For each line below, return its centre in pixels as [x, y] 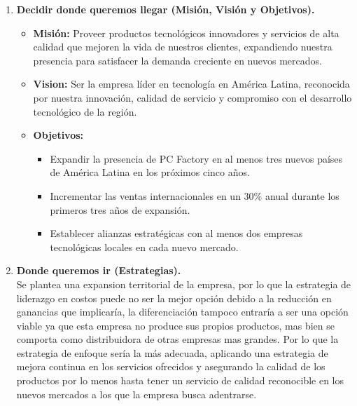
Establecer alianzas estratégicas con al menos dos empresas [176, 233]
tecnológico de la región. [85, 111]
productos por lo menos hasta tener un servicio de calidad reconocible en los [180, 380]
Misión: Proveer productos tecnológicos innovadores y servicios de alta [186, 33]
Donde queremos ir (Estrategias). [99, 270]
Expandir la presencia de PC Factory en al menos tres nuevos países [196, 158]
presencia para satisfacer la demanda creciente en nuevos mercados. [177, 60]
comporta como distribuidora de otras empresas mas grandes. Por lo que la [177, 339]
